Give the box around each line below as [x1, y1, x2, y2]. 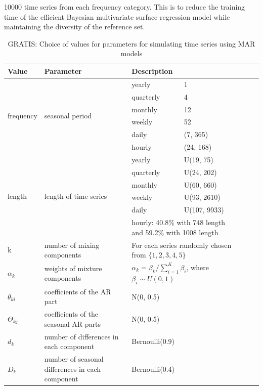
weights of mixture [44, 263, 102, 273]
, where [186, 262, 209, 272]
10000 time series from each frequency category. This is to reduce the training [4, 2, 245, 12]
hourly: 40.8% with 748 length [131, 217, 226, 228]
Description [131, 65, 173, 76]
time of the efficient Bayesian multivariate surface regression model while [4, 11, 230, 22]
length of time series [44, 190, 107, 201]
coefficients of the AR [44, 286, 111, 296]
